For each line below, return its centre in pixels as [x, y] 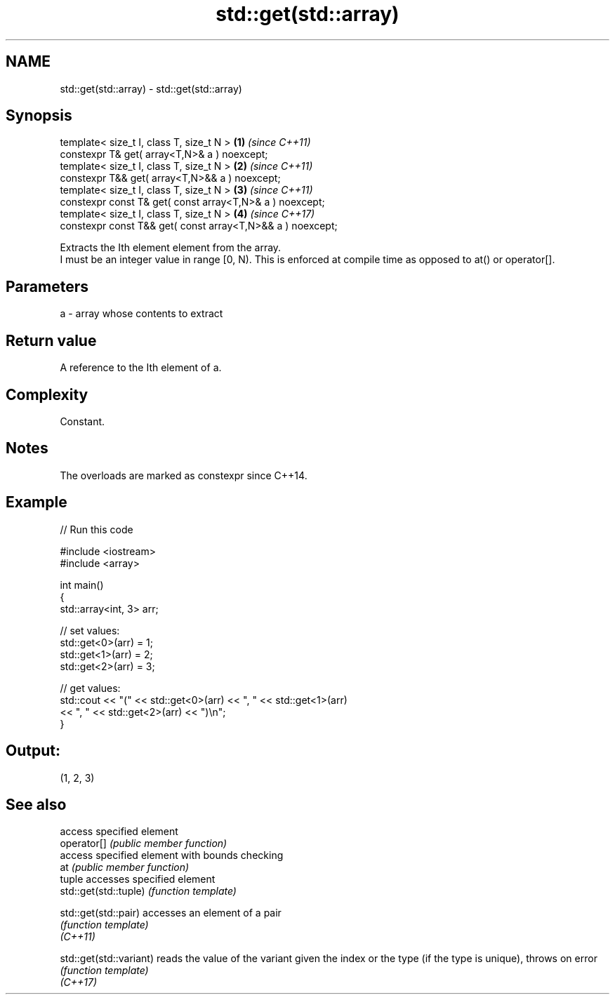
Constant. [82, 421]
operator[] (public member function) [144, 844]
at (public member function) [125, 867]
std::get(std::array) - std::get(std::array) [151, 88]
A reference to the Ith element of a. [141, 368]
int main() [82, 585]
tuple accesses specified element [138, 879]
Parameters [47, 286]
